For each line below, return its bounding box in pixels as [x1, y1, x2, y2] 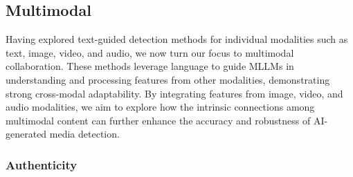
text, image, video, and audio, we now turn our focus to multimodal [6, 45, 294, 59]
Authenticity [6, 156, 78, 173]
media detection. [49, 127, 120, 141]
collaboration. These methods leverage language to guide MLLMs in [6, 59, 294, 73]
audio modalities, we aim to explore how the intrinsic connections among [6, 100, 315, 114]
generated [6, 127, 47, 141]
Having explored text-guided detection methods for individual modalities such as [6, 32, 348, 46]
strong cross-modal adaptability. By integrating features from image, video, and [6, 86, 343, 100]
